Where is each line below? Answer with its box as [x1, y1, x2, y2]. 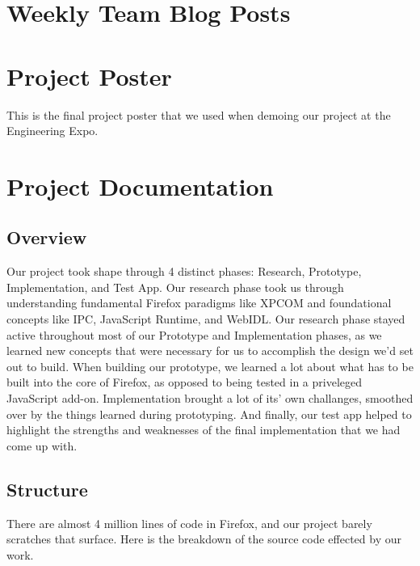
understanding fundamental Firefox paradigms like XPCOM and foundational [6, 294, 392, 311]
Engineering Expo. [6, 122, 99, 139]
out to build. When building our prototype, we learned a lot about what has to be [6, 357, 414, 374]
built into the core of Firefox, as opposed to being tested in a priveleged [6, 374, 362, 391]
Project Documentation [6, 169, 274, 202]
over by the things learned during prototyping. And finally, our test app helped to [6, 405, 412, 422]
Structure [6, 476, 88, 501]
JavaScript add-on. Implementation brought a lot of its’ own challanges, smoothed [6, 390, 414, 407]
